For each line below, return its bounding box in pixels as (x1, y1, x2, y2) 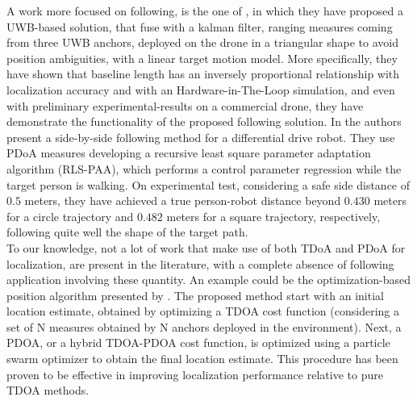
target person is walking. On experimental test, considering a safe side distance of (6, 176, 411, 193)
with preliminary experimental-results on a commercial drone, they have (6, 97, 364, 114)
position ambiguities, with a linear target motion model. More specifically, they (6, 49, 398, 66)
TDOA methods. (6, 382, 90, 399)
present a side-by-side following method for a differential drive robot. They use (6, 128, 395, 145)
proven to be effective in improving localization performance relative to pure (6, 365, 383, 382)
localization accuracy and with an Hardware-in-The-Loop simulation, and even (6, 81, 395, 98)
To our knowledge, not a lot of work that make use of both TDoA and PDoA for (6, 239, 406, 256)
